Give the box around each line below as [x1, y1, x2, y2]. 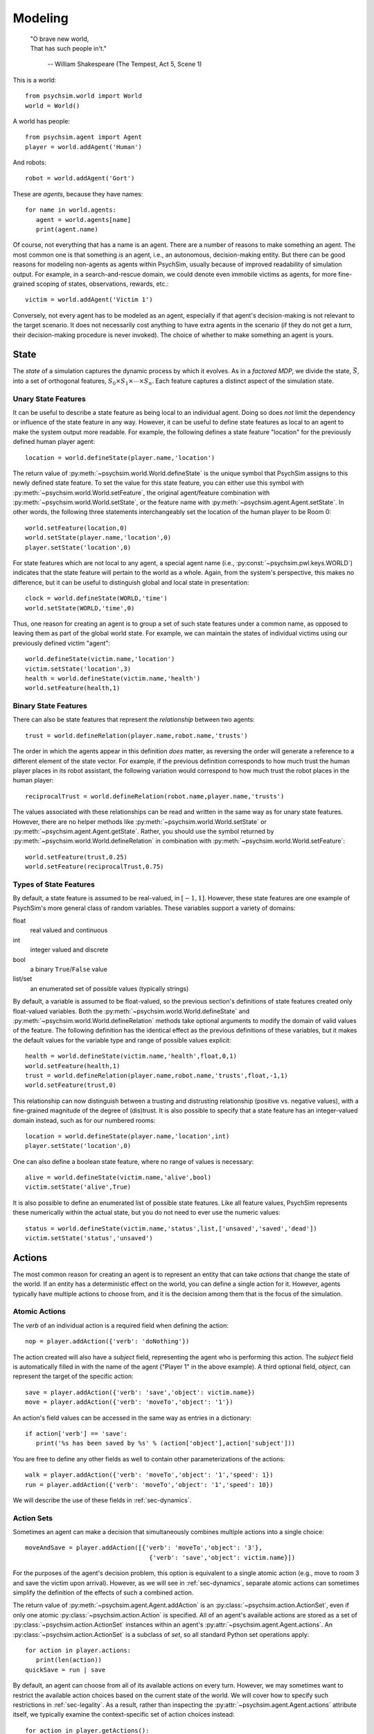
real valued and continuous [30, 926, 108, 934]
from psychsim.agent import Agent [25, 133, 142, 141]
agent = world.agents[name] [35, 216, 132, 223]
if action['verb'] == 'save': [25, 1430, 128, 1437]
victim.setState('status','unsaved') [25, 1235, 154, 1242]
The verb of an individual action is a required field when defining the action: [12, 1321, 229, 1330]
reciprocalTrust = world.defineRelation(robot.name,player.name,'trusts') [25, 792, 285, 800]
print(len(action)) [35, 1656, 103, 1664]
